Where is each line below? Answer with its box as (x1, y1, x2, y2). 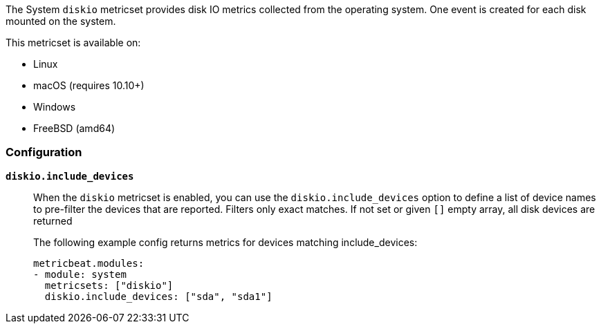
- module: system (33, 268, 127, 280)
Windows (33, 101, 76, 113)
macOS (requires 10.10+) (33, 79, 145, 91)
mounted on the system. (6, 15, 116, 27)
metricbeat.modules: (33, 257, 145, 269)
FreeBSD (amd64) (33, 122, 115, 134)
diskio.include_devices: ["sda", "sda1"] (44, 290, 272, 302)
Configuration (6, 145, 82, 160)
